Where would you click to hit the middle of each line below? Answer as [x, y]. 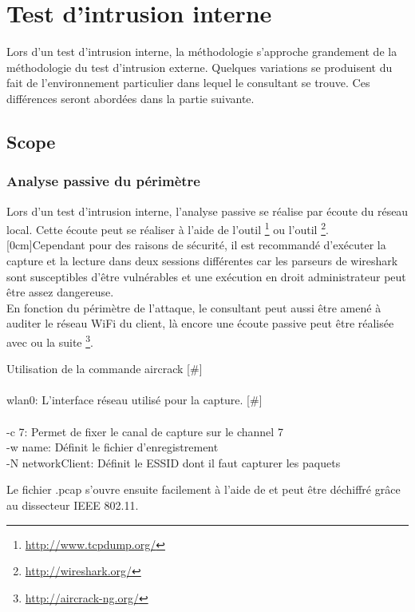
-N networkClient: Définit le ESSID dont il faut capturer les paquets [174, 462]
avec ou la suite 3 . [50, 340]
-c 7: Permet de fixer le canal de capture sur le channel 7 [145, 431]
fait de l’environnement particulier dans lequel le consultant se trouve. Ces [188, 83]
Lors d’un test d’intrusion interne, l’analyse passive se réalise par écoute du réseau [207, 211]
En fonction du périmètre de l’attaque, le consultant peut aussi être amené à [194, 307]
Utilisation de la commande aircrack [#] [105, 369]
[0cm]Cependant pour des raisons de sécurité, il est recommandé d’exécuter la [196, 245]
